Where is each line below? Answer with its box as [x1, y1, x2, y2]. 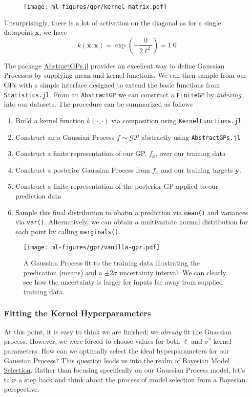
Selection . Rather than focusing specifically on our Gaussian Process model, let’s [4, 365, 245, 375]
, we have [39, 27, 67, 37]
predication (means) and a [23, 267, 103, 277]
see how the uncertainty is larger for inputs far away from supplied [23, 277, 223, 287]
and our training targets [161, 164, 233, 175]
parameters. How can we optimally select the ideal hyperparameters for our [4, 345, 230, 355]
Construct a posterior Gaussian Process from [15, 164, 150, 175]
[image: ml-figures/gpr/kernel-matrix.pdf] [23, 3, 167, 10]
